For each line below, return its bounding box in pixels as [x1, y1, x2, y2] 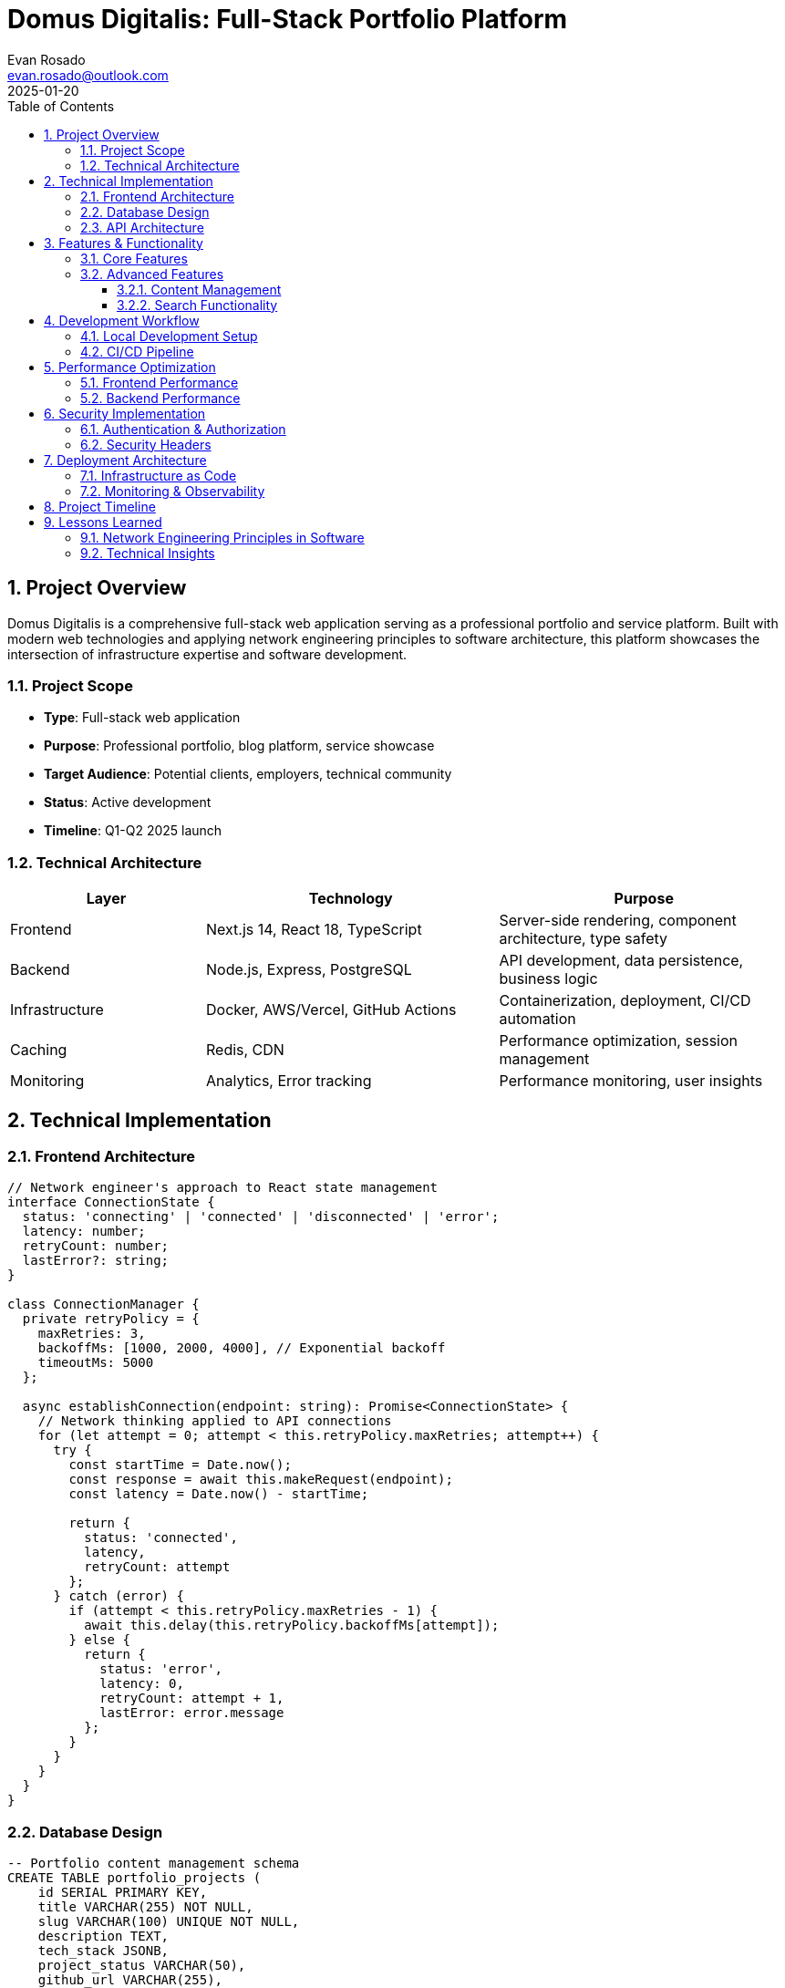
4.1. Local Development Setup [80, 327, 258, 344]
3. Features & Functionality [44, 234, 203, 251]
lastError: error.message [99, 1705, 284, 1721]
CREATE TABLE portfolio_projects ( [7, 1870, 262, 1886]
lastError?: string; [22, 1253, 170, 1268]
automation [499, 1010, 576, 1029]
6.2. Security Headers [80, 436, 212, 452]
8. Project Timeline [44, 498, 156, 514]
